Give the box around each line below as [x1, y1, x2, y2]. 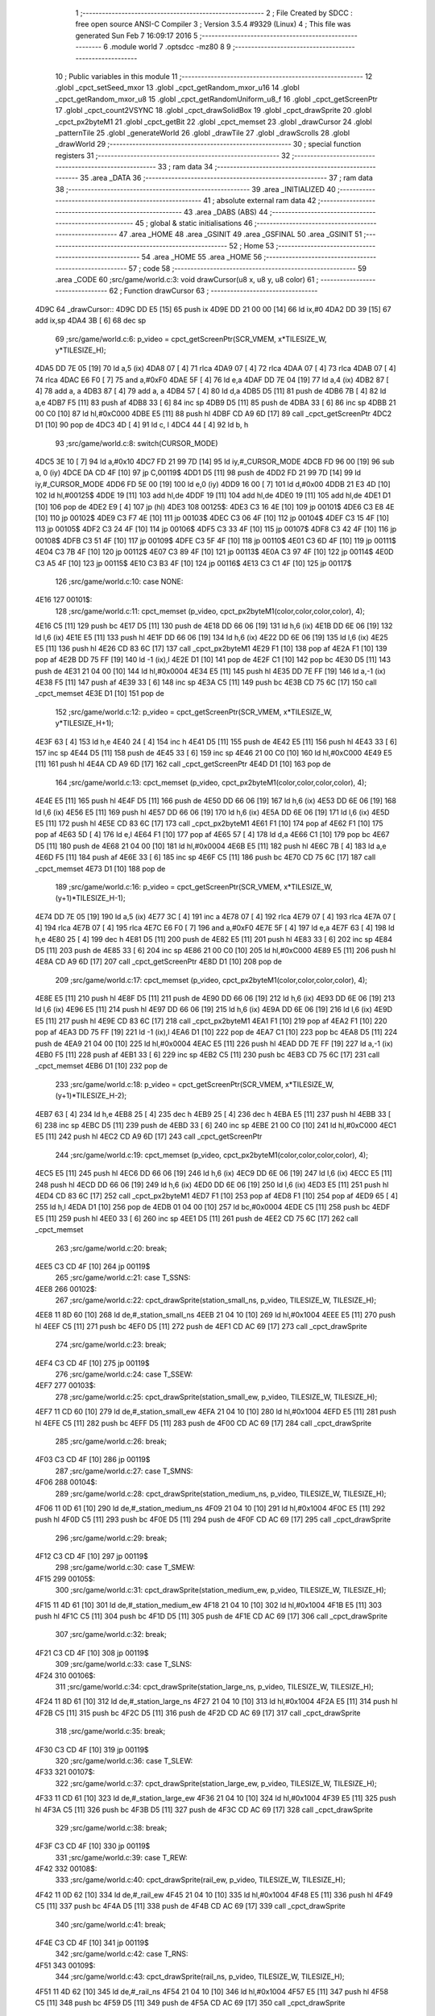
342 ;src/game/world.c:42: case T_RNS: [55, 1949, 188, 1959]
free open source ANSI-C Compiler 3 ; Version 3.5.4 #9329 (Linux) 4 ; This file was [75, 19, 351, 29]
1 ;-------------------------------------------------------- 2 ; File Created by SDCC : [75, 8, 354, 18]
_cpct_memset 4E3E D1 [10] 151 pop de [35, 689, 164, 698]
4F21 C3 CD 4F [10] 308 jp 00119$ [35, 1647, 149, 1657]
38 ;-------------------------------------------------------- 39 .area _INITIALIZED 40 [55, 184, 336, 194]
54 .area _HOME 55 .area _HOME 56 [141, 252, 263, 262]
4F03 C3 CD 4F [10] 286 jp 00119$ [35, 1455, 151, 1464]
